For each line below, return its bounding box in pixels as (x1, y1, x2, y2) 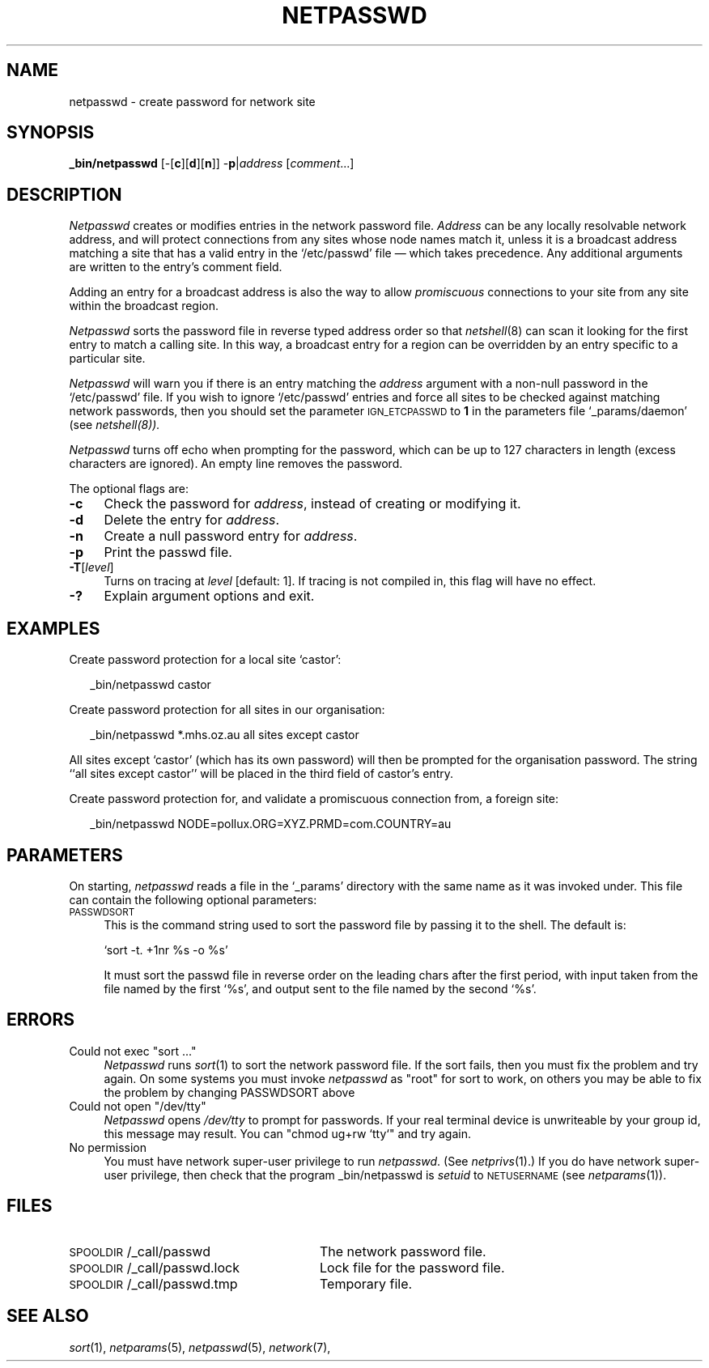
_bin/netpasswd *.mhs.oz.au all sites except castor (90, 728, 359, 742)
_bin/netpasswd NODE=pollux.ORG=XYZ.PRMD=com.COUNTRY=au (90, 817, 452, 831)
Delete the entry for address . (104, 512, 280, 529)
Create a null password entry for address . (104, 528, 358, 545)
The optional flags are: (69, 482, 189, 496)
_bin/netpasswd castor (90, 678, 211, 692)
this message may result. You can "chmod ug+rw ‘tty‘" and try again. (104, 1126, 471, 1141)
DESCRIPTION (6, 184, 122, 205)
